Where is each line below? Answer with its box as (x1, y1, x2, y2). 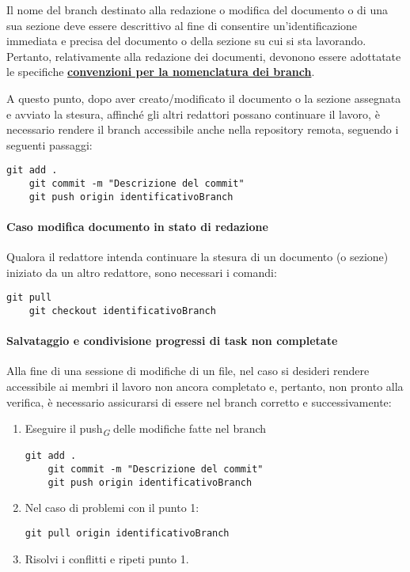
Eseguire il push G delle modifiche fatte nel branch (25, 420, 267, 438)
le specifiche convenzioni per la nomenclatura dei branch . (6, 63, 315, 80)
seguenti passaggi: (6, 136, 93, 153)
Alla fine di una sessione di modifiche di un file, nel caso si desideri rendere (6, 362, 370, 379)
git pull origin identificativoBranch (25, 527, 230, 539)
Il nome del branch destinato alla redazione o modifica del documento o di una (6, 2, 388, 17)
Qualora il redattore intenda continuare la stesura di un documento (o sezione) (6, 248, 389, 265)
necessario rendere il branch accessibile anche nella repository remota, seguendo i (6, 121, 399, 138)
